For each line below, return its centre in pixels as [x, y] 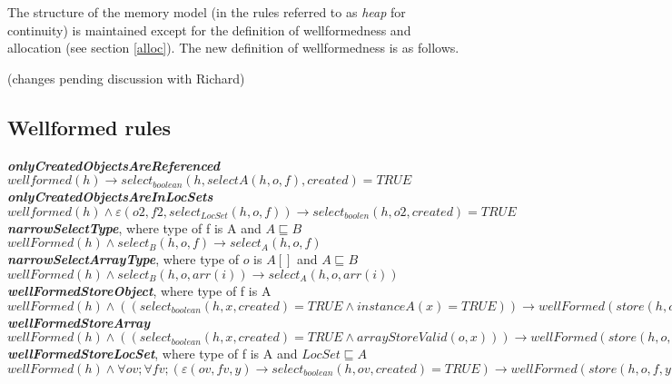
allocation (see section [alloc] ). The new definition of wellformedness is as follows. [233, 48]
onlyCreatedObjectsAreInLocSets [110, 197]
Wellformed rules [89, 127]
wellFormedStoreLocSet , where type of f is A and [153, 354]
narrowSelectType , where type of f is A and [134, 227]
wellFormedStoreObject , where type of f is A [139, 290]
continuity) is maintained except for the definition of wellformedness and [209, 30]
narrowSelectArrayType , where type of [123, 259]
